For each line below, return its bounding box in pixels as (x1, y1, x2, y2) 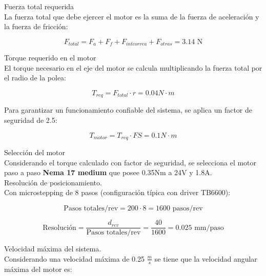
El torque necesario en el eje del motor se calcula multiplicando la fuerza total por (4, 62, 262, 73)
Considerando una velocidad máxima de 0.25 (4, 253, 145, 264)
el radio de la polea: (4, 72, 66, 83)
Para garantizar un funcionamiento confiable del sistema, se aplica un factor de (4, 104, 252, 115)
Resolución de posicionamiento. (4, 177, 102, 187)
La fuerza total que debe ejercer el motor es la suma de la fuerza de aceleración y (4, 11, 259, 22)
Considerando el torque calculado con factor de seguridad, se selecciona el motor (4, 157, 257, 167)
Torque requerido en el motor (4, 52, 96, 63)
